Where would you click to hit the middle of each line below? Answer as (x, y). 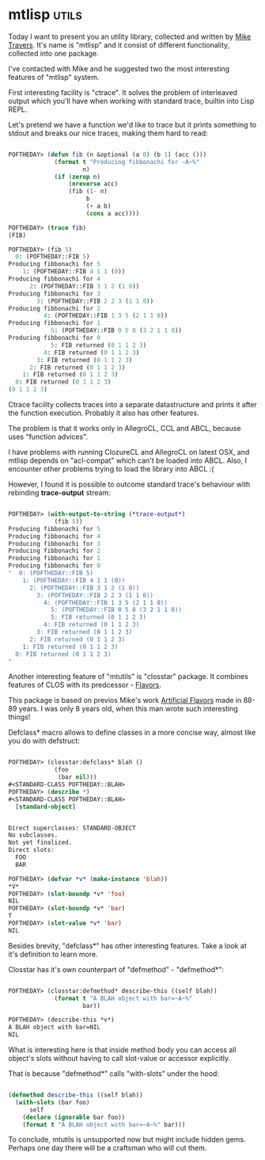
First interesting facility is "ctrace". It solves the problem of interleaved (123, 92)
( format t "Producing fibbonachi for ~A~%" (127, 162)
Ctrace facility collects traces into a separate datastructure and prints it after (132, 405)
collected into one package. (53, 53)
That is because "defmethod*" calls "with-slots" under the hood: (114, 1074)
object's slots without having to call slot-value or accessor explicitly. (119, 1059)
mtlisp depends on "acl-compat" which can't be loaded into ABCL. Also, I (128, 460)
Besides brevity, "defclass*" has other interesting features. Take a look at (127, 945)
